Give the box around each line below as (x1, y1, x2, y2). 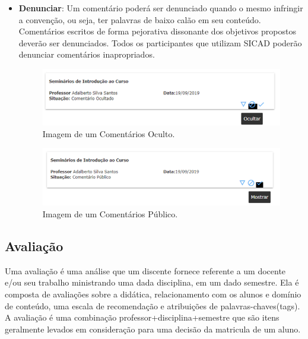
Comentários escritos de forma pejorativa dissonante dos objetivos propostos (18, 25, 296, 37)
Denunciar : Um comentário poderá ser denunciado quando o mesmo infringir (18, 2, 303, 14)
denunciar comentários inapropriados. (18, 48, 155, 61)
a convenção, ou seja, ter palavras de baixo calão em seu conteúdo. (18, 13, 261, 26)
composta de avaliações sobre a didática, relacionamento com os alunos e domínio (5, 288, 301, 300)
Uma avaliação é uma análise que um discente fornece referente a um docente (5, 264, 286, 277)
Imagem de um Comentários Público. (42, 208, 178, 220)
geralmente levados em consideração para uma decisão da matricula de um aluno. (5, 322, 301, 335)
